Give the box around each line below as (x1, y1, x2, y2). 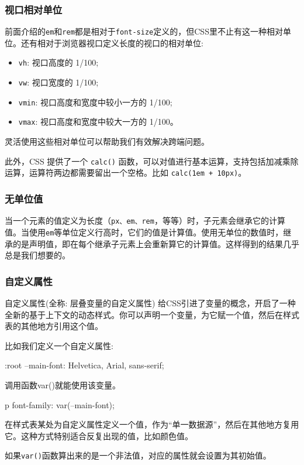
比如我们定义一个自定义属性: (5, 339, 113, 351)
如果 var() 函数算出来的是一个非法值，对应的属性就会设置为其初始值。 (5, 449, 271, 461)
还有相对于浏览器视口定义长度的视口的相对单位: (20, 36, 203, 49)
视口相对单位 (5, 2, 63, 16)
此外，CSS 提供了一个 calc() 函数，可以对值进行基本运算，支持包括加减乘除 (5, 155, 299, 167)
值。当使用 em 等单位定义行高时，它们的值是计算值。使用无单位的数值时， (5, 225, 284, 238)
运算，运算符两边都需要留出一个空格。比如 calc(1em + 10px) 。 (5, 166, 247, 179)
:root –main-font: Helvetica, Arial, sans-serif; (5, 359, 164, 371)
